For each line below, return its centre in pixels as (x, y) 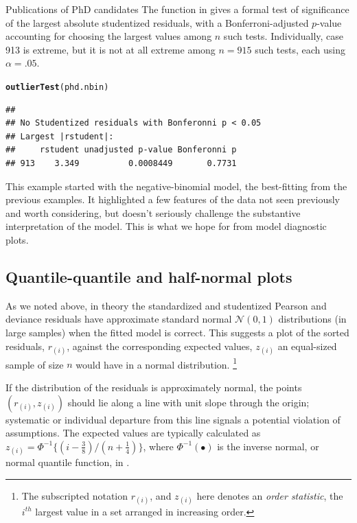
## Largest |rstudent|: (60, 136)
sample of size (35, 364)
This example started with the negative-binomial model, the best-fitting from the (176, 186)
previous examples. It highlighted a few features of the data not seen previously (173, 199)
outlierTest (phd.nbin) (57, 87)
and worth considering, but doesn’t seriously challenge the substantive (153, 212)
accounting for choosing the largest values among (109, 36)
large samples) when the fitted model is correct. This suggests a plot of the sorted (177, 332)
